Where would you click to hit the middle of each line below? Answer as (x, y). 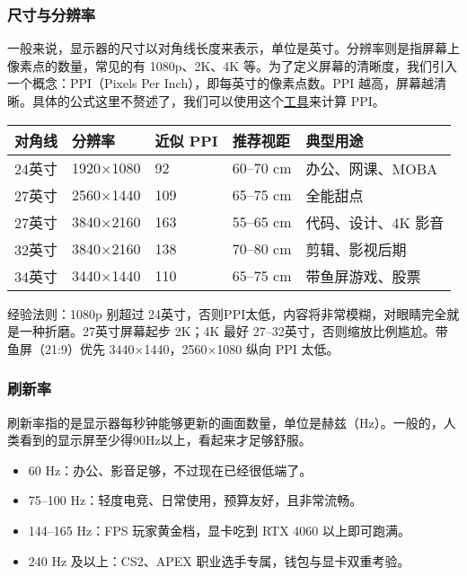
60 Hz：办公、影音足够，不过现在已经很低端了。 (170, 470)
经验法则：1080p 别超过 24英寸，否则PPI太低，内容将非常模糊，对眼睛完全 (227, 313)
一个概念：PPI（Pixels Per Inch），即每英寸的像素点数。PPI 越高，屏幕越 (220, 83)
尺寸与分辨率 (52, 14)
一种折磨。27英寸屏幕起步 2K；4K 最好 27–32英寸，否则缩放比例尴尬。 (227, 331)
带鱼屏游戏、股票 (363, 276)
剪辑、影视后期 (356, 249)
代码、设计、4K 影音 (375, 222)
